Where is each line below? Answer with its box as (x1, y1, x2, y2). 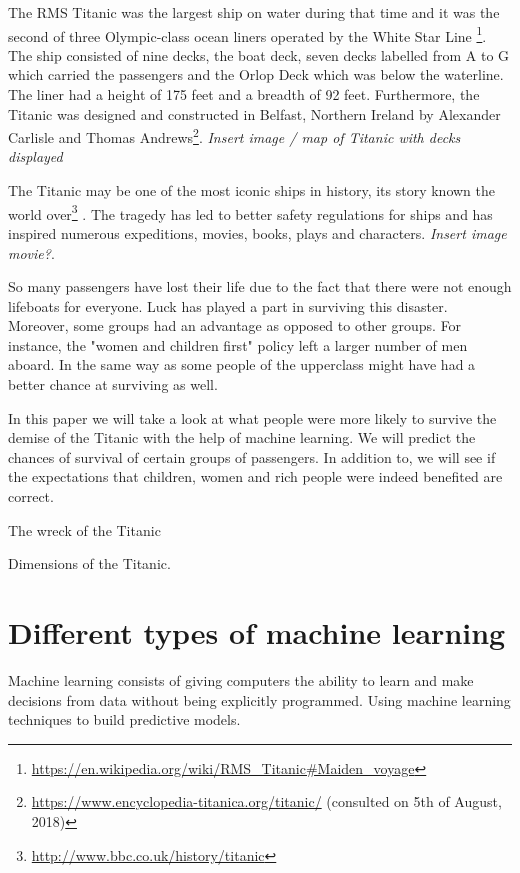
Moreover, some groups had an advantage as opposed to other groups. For (8, 315, 462, 336)
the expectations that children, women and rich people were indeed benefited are (8, 466, 503, 487)
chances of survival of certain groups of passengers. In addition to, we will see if (8, 446, 496, 467)
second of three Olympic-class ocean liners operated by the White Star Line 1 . (8, 22, 487, 46)
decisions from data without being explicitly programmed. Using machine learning (8, 689, 511, 710)
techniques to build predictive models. (8, 709, 241, 730)
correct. (8, 486, 54, 507)
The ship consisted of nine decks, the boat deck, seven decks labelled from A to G (8, 44, 510, 65)
